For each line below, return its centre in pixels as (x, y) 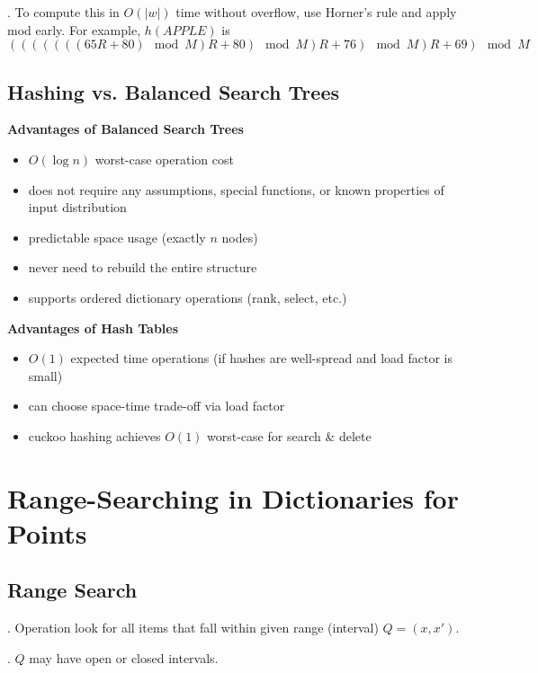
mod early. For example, (74, 29)
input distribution (77, 207)
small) (45, 375)
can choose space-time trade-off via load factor (157, 406)
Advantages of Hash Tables (93, 328)
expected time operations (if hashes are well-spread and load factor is (262, 358)
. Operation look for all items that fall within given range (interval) (193, 628)
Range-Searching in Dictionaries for (233, 497)
